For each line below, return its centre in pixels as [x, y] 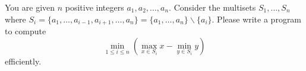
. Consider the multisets [212, 7]
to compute [26, 31]
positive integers [94, 7]
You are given [30, 7]
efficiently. [23, 61]
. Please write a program [257, 19]
